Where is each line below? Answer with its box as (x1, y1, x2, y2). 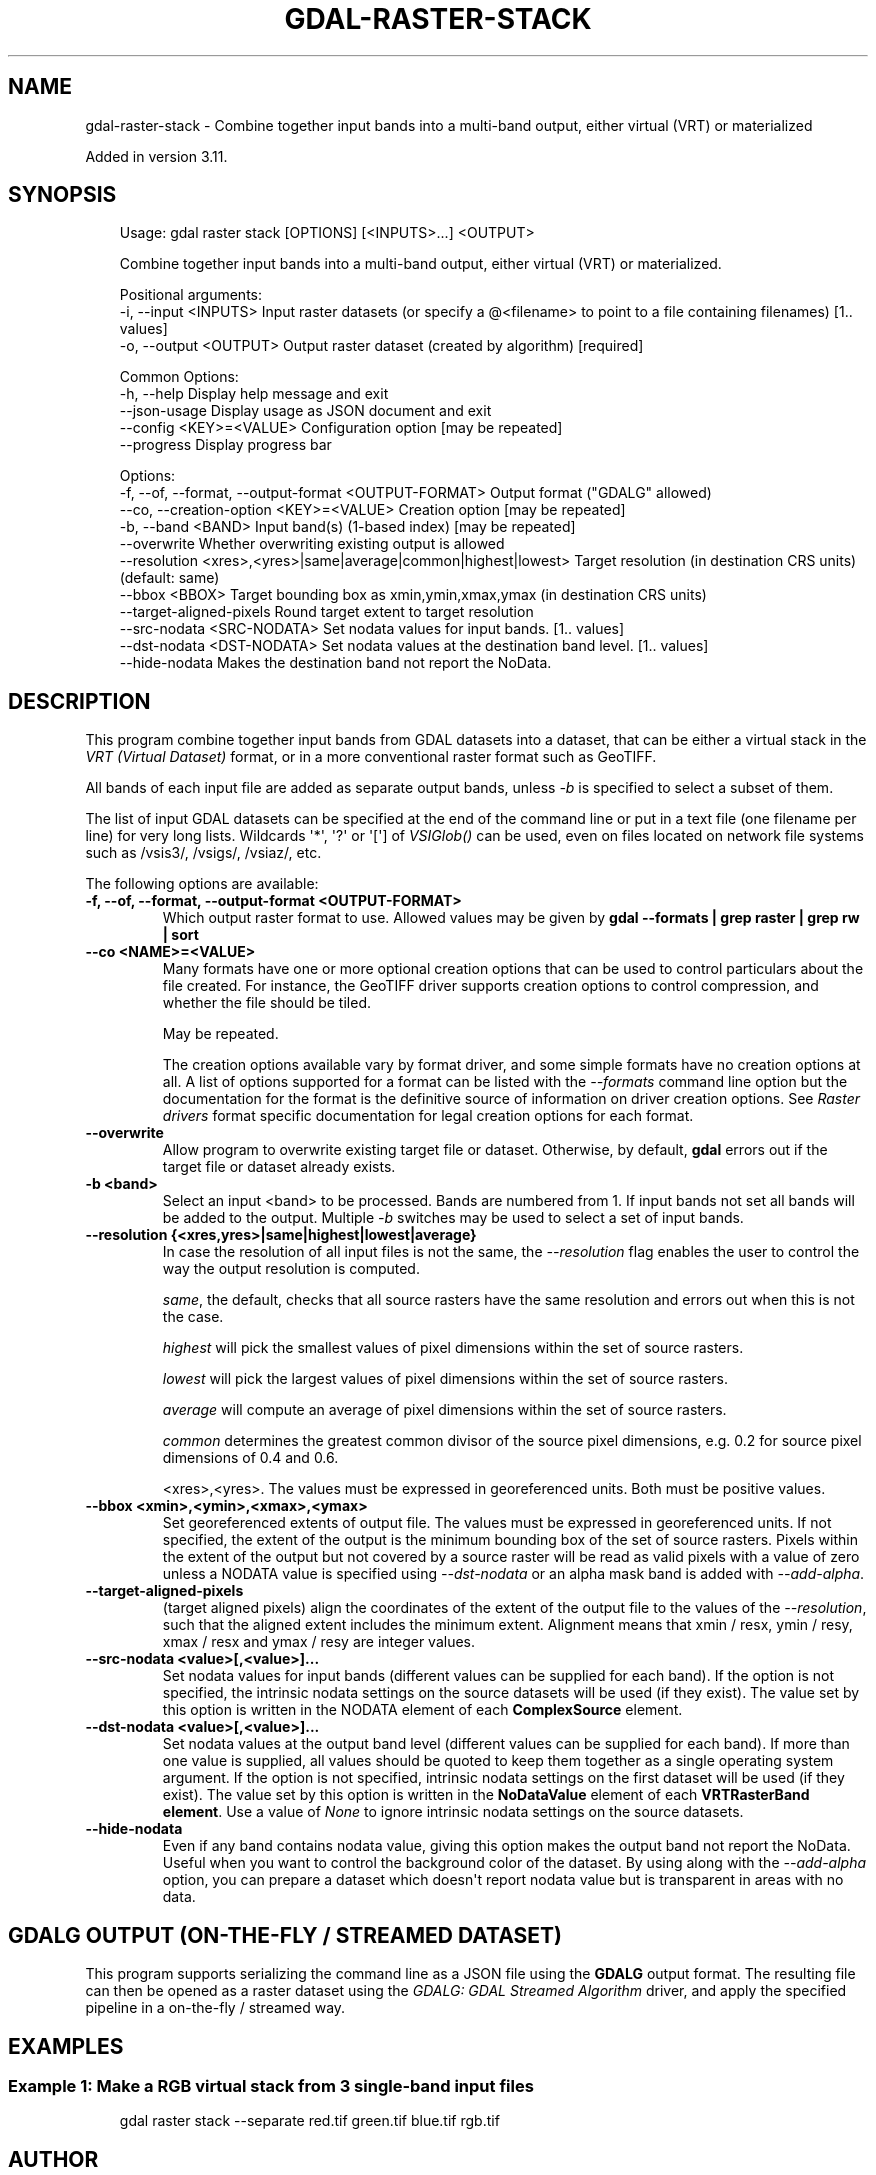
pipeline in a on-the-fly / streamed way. (85, 1999, 346, 2017)
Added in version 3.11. (85, 147, 228, 165)
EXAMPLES (8, 2033, 124, 2059)
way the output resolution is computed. (162, 1260, 420, 1278)
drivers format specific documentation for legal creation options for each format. (162, 1107, 694, 1125)
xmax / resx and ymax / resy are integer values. (162, 1633, 476, 1651)
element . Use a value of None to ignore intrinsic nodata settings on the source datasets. (162, 1803, 744, 1821)
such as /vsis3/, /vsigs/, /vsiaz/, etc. (85, 844, 322, 862)
